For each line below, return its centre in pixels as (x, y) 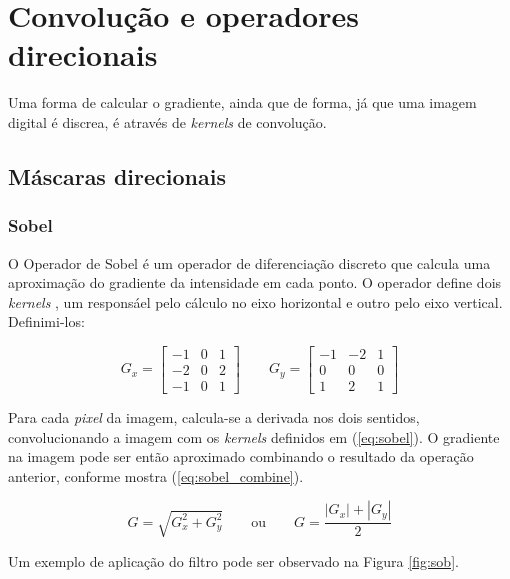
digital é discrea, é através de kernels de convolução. (167, 121)
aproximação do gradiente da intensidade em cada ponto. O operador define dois (255, 282)
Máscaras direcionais (117, 175)
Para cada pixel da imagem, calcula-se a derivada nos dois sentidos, (214, 416)
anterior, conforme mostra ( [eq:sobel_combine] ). (156, 475)
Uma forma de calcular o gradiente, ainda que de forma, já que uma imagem (242, 102)
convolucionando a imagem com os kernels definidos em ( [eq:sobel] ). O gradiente (254, 436)
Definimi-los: (46, 321)
